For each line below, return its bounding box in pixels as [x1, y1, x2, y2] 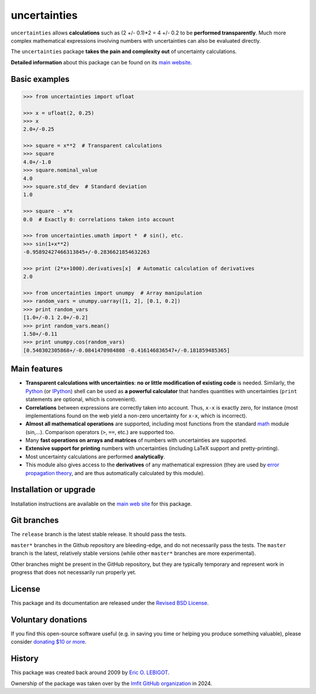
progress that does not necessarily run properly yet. [11, 569, 137, 576]
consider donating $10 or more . [11, 638, 87, 645]
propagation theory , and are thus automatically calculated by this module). [25, 469, 205, 476]
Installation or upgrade [11, 485, 96, 494]
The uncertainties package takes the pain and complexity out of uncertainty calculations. [11, 48, 237, 55]
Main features [11, 364, 63, 374]
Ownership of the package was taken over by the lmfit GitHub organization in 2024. [11, 679, 212, 687]
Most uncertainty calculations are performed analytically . [25, 453, 165, 460]
